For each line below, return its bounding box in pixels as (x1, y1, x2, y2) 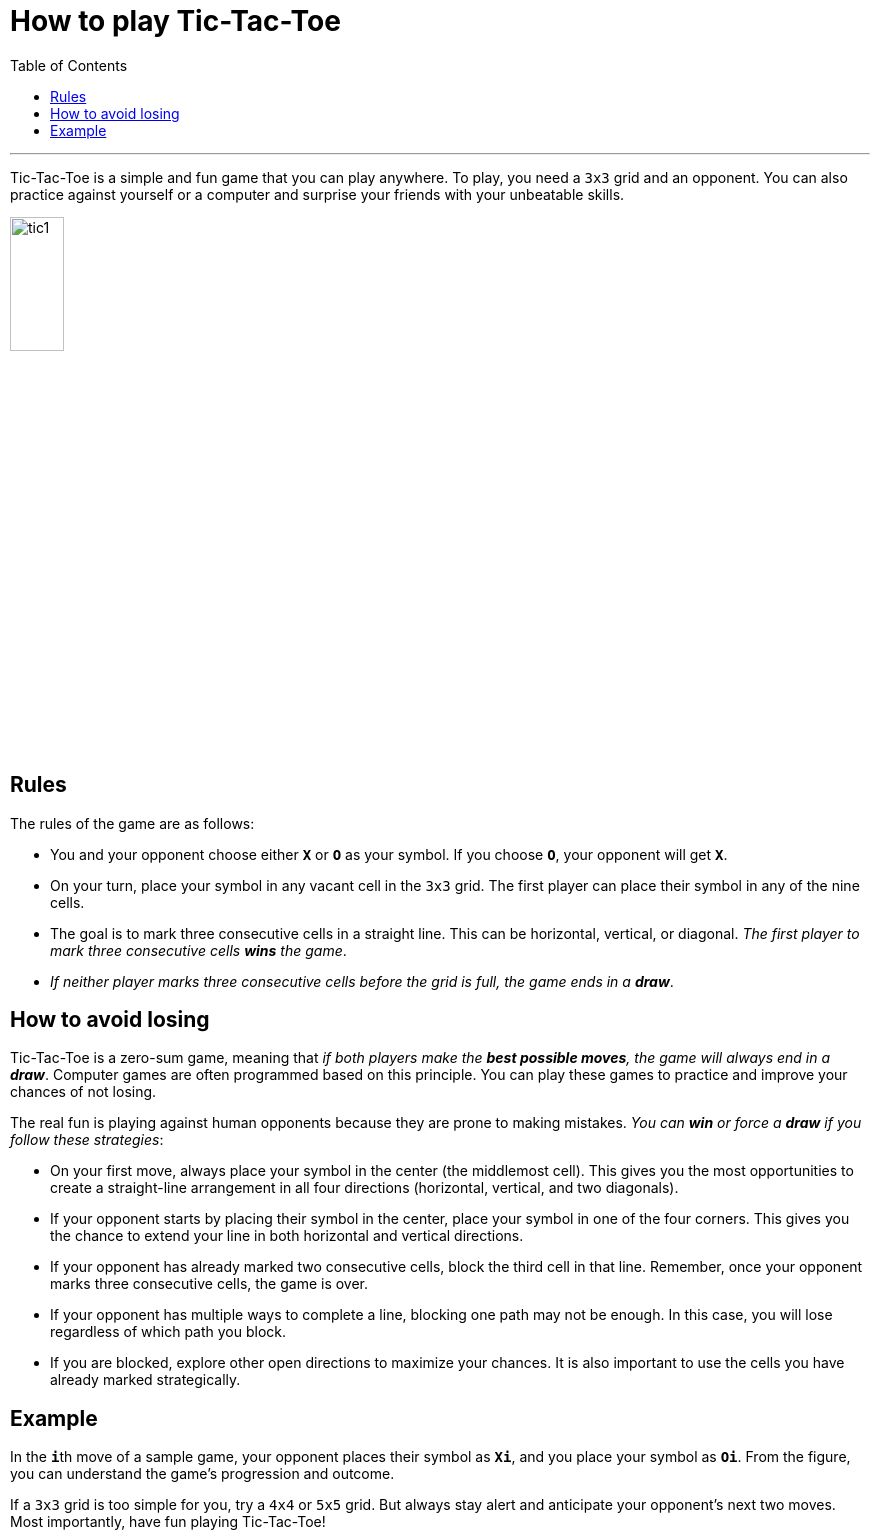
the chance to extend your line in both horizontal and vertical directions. (50, 1227, 524, 1245)
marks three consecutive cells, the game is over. (50, 1275, 369, 1293)
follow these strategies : (10, 1131, 164, 1149)
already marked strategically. (50, 1371, 241, 1389)
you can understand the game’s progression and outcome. (10, 1465, 395, 1483)
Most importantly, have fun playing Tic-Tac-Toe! (10, 1513, 326, 1531)
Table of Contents (10, 56, 128, 74)
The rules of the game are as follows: (10, 814, 255, 832)
